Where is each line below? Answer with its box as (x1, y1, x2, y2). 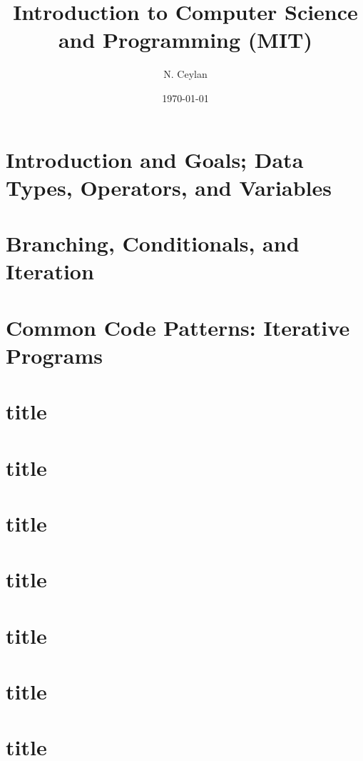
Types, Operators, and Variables (6, 172, 332, 202)
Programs (6, 340, 103, 369)
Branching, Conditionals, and (6, 229, 300, 258)
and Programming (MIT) (58, 25, 313, 54)
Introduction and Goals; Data (6, 144, 304, 174)
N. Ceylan (163, 66, 208, 81)
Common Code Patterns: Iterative (6, 312, 350, 342)
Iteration (6, 257, 94, 286)
